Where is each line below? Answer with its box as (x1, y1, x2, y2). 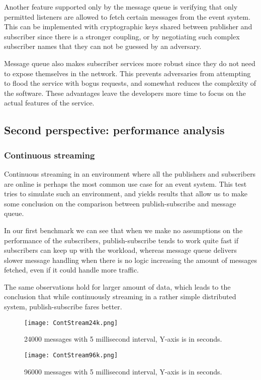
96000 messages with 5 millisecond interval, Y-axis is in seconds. (24, 366, 222, 376)
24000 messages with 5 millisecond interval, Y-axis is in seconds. (24, 334, 222, 344)
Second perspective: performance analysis (4, 122, 225, 138)
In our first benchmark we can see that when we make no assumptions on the (4, 225, 243, 235)
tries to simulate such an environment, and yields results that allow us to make (4, 188, 248, 199)
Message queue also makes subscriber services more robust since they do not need (4, 58, 255, 68)
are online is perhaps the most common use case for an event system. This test (4, 178, 247, 189)
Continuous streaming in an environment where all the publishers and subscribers (4, 168, 256, 179)
